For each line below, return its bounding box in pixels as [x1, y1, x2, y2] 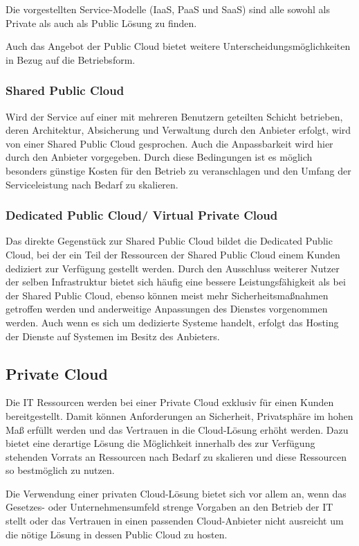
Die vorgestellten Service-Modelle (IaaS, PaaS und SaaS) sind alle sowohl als [6, 2, 330, 16]
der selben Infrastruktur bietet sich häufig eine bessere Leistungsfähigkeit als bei [6, 274, 346, 289]
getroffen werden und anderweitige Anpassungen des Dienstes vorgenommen [6, 301, 328, 316]
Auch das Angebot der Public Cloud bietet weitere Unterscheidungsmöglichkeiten [6, 39, 351, 53]
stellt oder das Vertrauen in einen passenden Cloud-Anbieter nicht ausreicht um [6, 513, 344, 528]
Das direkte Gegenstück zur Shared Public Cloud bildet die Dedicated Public [6, 234, 333, 248]
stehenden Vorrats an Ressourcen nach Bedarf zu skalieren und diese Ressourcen [6, 449, 347, 464]
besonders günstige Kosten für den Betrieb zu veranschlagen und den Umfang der [6, 163, 351, 177]
